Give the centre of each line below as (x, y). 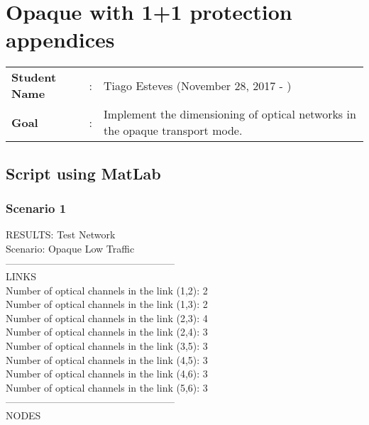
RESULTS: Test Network (61, 234)
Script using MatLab (83, 173)
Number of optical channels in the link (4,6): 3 (107, 374)
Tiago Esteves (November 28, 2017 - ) (198, 85)
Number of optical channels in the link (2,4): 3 (107, 332)
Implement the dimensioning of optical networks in (230, 114)
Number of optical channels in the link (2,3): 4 (107, 318)
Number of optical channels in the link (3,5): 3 (107, 346)
